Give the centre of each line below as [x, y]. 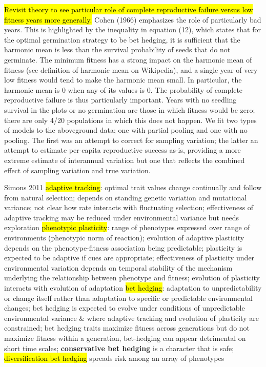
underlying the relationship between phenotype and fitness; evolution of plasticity [132, 278]
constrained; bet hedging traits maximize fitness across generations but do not [127, 328]
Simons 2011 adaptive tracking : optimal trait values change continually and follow [133, 187]
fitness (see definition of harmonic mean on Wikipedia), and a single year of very [131, 69]
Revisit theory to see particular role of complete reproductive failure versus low [129, 9]
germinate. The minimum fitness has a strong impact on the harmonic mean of [128, 59]
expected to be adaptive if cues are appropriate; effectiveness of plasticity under [129, 258]
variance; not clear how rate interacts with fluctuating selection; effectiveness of [129, 207]
